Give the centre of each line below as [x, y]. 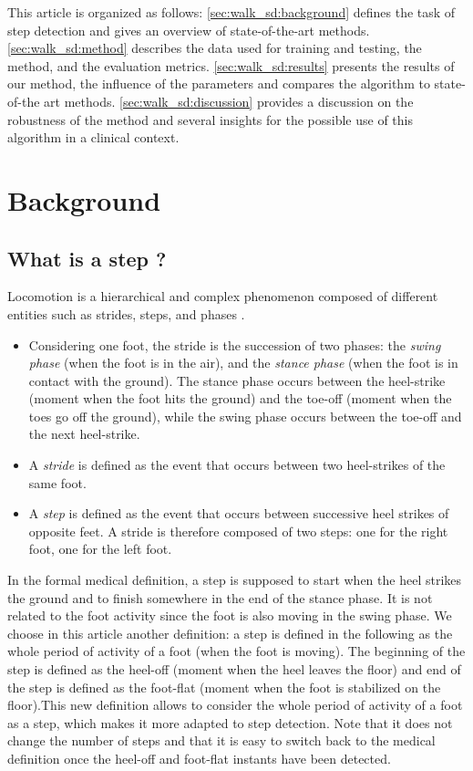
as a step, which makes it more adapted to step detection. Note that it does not [230, 722]
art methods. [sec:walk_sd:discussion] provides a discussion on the [229, 101]
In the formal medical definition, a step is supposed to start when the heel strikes [235, 580]
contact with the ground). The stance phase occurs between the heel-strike [237, 380]
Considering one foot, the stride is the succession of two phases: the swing [235, 344]
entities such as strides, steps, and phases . [126, 313]
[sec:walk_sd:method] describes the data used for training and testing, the [215, 48]
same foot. [57, 482]
